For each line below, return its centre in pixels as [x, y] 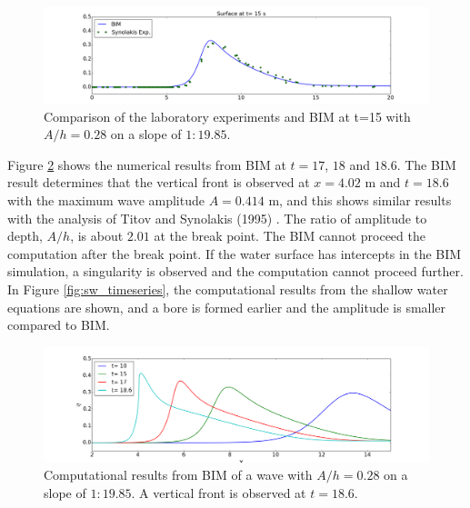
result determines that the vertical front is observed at [159, 182]
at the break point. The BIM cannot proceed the [290, 236]
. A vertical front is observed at [219, 493]
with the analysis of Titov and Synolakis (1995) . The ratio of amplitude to [217, 218]
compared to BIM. [59, 325]
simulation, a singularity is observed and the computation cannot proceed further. [235, 271]
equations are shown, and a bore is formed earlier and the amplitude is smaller [227, 307]
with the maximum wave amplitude [106, 199]
